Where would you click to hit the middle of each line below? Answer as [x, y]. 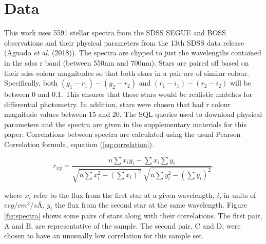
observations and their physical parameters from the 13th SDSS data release [124, 42]
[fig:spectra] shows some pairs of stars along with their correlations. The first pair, [133, 216]
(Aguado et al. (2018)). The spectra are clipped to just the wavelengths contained [133, 53]
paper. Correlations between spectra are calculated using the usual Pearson [122, 134]
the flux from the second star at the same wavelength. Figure [151, 205]
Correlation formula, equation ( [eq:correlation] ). [79, 144]
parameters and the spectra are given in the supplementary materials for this [125, 124]
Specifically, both [31, 83]
